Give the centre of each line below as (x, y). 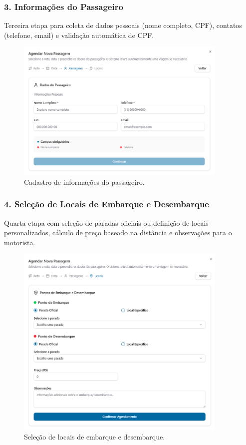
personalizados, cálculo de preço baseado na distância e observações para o (118, 232)
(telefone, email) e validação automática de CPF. (79, 35)
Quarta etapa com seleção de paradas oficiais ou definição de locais (106, 222)
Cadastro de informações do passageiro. (84, 182)
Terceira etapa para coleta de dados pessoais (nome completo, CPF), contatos (123, 25)
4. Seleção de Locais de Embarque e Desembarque (107, 204)
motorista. (20, 242)
